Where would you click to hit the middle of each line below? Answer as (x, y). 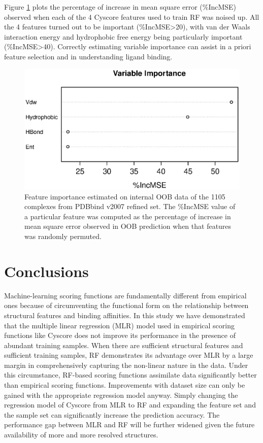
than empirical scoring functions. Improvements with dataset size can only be (125, 385)
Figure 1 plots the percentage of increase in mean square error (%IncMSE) (120, 7)
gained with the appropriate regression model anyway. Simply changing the (121, 395)
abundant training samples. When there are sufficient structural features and (124, 345)
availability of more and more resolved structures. (81, 435)
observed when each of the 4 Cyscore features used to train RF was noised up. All (132, 16)
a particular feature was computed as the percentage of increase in (128, 216)
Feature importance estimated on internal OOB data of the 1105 (125, 196)
